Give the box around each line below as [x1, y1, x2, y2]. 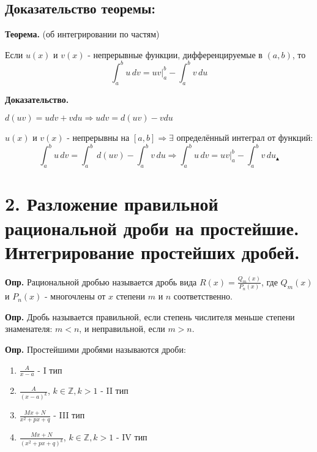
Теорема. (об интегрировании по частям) [5, 28, 160, 40]
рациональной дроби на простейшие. [5, 215, 299, 240]
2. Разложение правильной [5, 191, 218, 216]
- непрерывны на [67, 131, 130, 144]
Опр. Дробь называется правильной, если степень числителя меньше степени [5, 310, 295, 323]
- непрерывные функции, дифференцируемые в [88, 48, 263, 61]
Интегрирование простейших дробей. [5, 239, 300, 264]
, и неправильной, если [79, 322, 165, 335]
